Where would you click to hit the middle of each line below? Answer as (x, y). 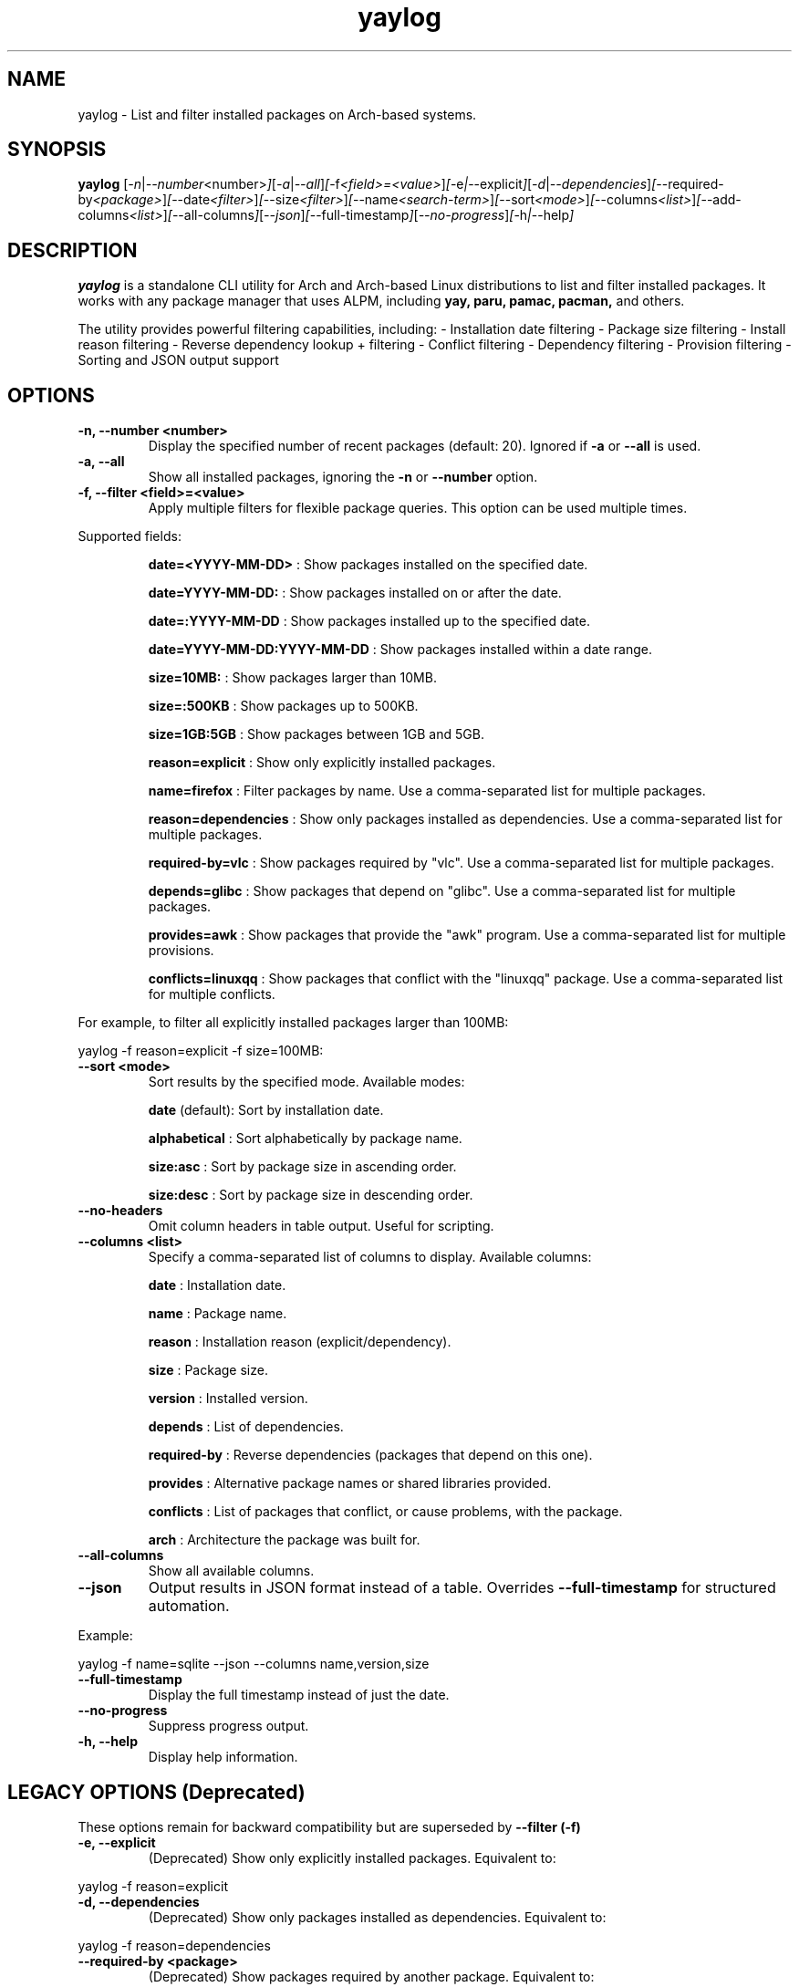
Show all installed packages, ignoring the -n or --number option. (343, 477)
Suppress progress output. (228, 1726)
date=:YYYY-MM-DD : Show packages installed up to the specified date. (369, 621)
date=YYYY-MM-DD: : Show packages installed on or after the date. (355, 593)
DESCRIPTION (73, 250)
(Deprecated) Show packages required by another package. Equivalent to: (371, 1976)
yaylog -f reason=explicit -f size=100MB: (201, 1051)
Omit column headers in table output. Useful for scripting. (321, 1226)
